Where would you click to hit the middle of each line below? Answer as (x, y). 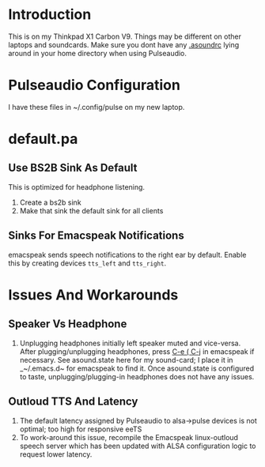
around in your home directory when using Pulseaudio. (98, 53)
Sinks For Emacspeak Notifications (96, 236)
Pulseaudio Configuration (94, 85)
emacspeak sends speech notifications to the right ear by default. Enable (127, 254)
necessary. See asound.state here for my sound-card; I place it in (126, 360)
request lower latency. (56, 454)
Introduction (50, 15)
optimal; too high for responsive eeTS (81, 429)
